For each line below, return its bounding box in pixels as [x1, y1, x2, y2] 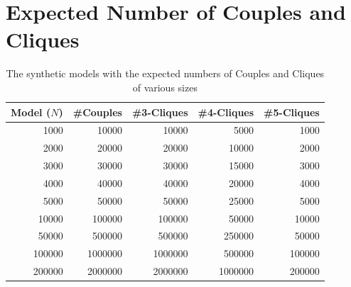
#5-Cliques [264, 104, 320, 119]
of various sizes [132, 79, 198, 94]
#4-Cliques [198, 104, 254, 119]
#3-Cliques [131, 104, 188, 119]
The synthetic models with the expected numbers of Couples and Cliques [6, 66, 325, 81]
